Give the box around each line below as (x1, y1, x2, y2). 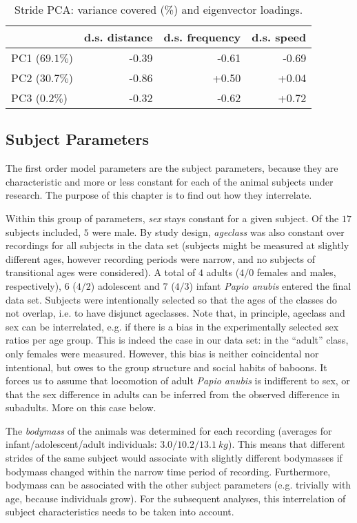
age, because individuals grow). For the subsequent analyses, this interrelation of (6, 491, 346, 505)
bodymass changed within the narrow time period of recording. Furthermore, (6, 464, 331, 478)
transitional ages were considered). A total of (6, 265, 196, 279)
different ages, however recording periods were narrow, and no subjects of (6, 251, 315, 266)
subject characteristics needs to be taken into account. (6, 504, 234, 519)
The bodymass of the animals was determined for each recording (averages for (6, 423, 332, 437)
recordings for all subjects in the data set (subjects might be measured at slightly (6, 238, 349, 253)
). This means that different (228, 437, 345, 451)
